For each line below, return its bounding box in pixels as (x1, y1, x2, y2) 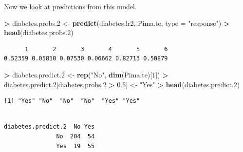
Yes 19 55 (56, 142, 95, 150)
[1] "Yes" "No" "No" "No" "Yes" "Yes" (4, 97, 140, 105)
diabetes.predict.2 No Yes (4, 123, 95, 131)
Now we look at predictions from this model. (4, 1, 137, 11)
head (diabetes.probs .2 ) (4, 27, 74, 38)
